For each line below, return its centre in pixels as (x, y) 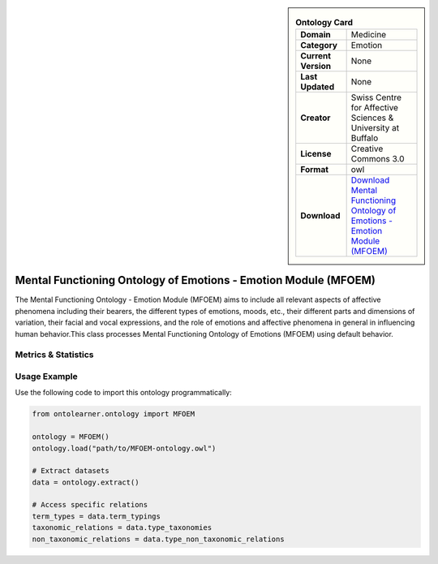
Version (316, 67)
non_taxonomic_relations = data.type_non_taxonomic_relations (158, 539)
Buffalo (365, 138)
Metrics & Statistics (54, 355)
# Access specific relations (90, 505)
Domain (316, 35)
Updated (318, 87)
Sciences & (372, 118)
